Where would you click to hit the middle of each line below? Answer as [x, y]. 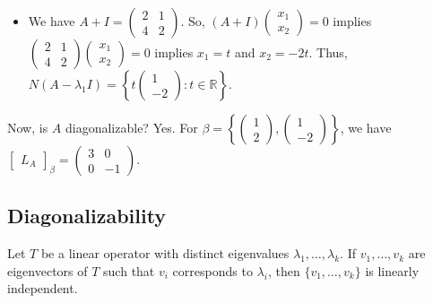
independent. [43, 288]
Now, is [28, 127]
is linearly [392, 270]
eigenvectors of [48, 270]
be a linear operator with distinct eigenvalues [165, 253]
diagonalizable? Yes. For [132, 127]
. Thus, [328, 52]
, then [284, 270]
